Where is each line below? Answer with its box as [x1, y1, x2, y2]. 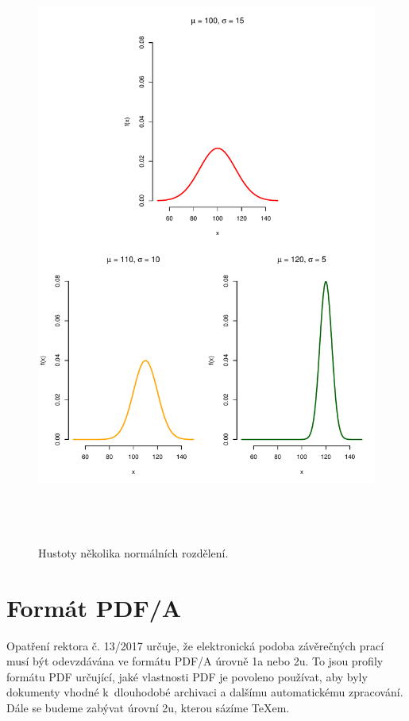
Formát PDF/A [6, 591, 182, 623]
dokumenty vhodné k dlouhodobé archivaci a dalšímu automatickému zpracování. [6, 684, 403, 700]
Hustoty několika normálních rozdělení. [38, 544, 229, 561]
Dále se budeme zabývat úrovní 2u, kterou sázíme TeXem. [6, 700, 290, 716]
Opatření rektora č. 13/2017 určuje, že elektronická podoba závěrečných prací [6, 637, 384, 654]
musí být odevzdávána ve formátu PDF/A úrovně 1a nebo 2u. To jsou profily [6, 653, 384, 669]
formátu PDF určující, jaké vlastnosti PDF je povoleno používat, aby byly [6, 668, 368, 684]
